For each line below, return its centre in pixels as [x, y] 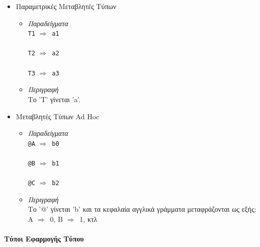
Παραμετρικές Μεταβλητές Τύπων [66, 6]
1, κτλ [89, 219]
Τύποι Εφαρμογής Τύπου [44, 239]
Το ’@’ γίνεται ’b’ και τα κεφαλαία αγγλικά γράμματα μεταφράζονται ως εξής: [142, 209]
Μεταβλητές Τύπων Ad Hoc [58, 116]
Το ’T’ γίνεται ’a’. [54, 99]
